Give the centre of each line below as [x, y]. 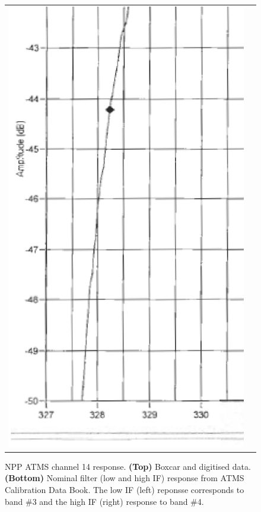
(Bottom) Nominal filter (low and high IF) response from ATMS [125, 478]
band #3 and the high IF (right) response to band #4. [104, 501]
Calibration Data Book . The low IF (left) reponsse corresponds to [125, 489]
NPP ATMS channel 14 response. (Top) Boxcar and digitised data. [128, 466]
